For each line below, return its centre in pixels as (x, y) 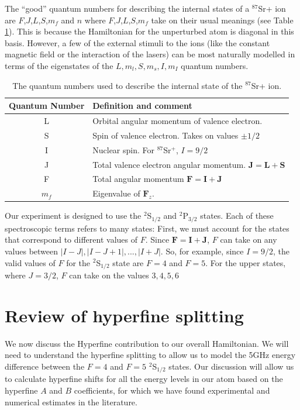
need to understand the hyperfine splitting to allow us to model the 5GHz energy (150, 355)
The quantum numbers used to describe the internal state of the (127, 85)
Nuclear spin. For (124, 149)
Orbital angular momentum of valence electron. (177, 120)
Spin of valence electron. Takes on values (165, 135)
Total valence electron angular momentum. (169, 164)
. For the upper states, (246, 262)
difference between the (45, 366)
